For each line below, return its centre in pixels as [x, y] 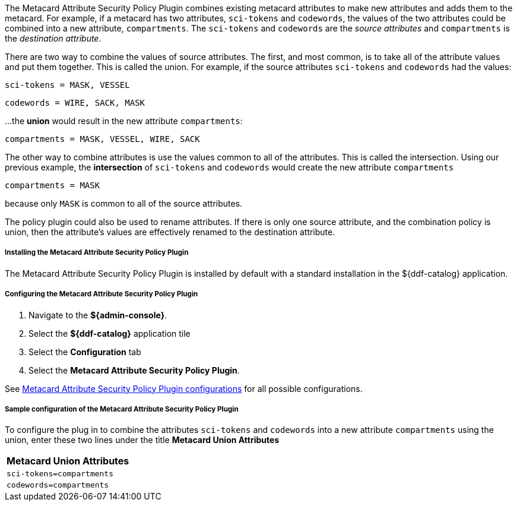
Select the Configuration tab [85, 352]
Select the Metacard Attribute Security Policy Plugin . [134, 370]
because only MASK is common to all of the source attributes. [124, 203]
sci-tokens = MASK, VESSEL [67, 85]
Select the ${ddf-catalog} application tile [110, 333]
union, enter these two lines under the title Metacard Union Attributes [142, 440]
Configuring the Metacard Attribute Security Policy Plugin [102, 294]
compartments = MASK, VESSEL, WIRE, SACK [102, 139]
